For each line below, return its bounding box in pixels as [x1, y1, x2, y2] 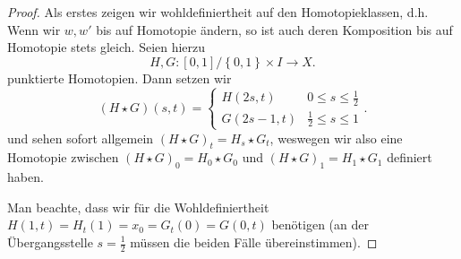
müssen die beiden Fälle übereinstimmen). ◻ [130, 233, 378, 251]
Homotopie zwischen [7, 148, 119, 167]
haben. [7, 168, 44, 186]
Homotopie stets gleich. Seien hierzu [7, 38, 206, 56]
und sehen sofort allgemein [7, 128, 154, 147]
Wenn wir [7, 20, 61, 39]
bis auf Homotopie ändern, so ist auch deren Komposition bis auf [96, 20, 453, 39]
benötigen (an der [271, 215, 369, 234]
